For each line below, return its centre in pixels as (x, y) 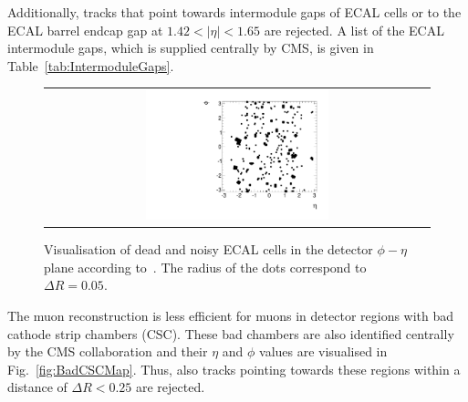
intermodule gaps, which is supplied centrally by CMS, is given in (191, 48)
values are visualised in (323, 351)
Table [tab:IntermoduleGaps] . (91, 65)
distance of (37, 387)
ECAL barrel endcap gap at (85, 30)
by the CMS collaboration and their (108, 351)
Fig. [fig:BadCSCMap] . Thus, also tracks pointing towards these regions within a (234, 369)
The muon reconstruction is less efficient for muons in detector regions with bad (231, 315)
